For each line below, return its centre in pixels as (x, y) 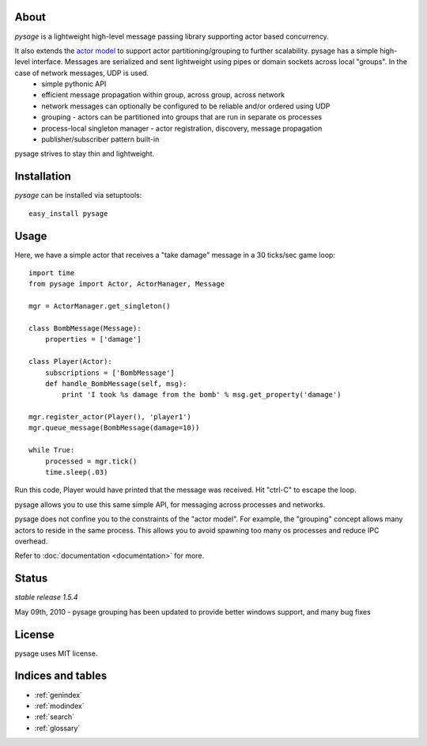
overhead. (31, 541)
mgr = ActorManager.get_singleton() (100, 306)
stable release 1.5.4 (46, 597)
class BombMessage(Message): (85, 328)
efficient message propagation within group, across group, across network (163, 95)
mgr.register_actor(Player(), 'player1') (110, 417)
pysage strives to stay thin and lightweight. (84, 153)
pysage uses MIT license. (56, 653)
